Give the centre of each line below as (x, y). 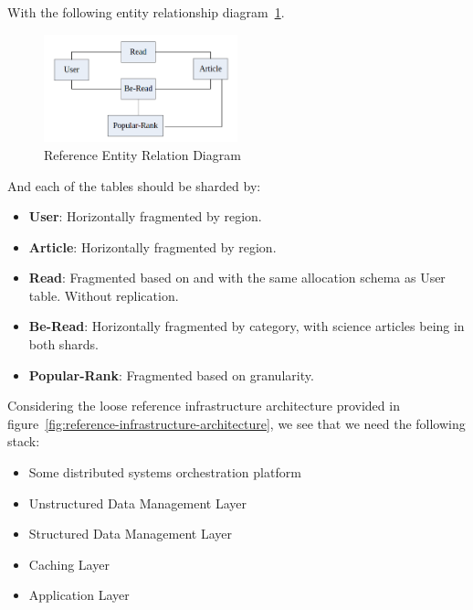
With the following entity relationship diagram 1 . (146, 12)
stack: (24, 441)
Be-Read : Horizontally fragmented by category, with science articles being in (247, 326)
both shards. (63, 344)
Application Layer (79, 595)
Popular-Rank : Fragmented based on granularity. (171, 375)
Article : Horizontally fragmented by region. (152, 246)
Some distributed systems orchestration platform (165, 472)
